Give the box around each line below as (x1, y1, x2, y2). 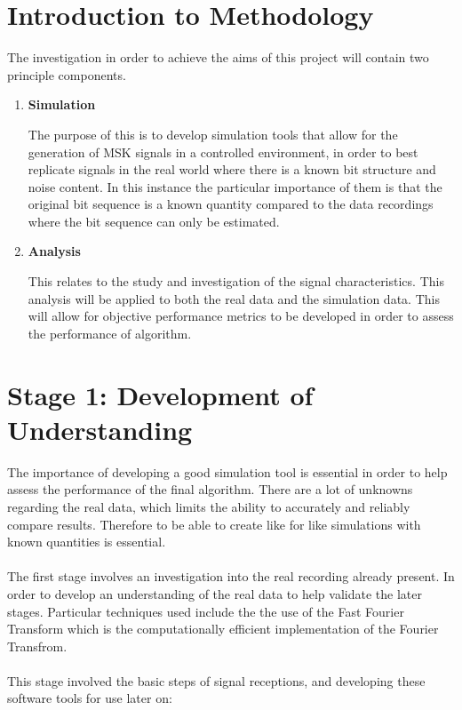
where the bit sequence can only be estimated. (28, 211, 280, 230)
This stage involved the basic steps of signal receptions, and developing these (7, 671, 426, 690)
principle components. (7, 65, 126, 84)
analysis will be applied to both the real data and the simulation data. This (28, 289, 440, 307)
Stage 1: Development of (7, 376, 314, 412)
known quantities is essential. (7, 532, 166, 551)
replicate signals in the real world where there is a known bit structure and (28, 160, 436, 179)
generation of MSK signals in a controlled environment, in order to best (28, 142, 418, 161)
